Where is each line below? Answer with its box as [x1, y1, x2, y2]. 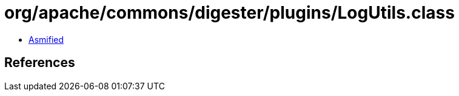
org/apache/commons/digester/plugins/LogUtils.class [4, 2, 455, 23]
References [4, 55, 75, 71]
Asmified [28, 34, 64, 45]
